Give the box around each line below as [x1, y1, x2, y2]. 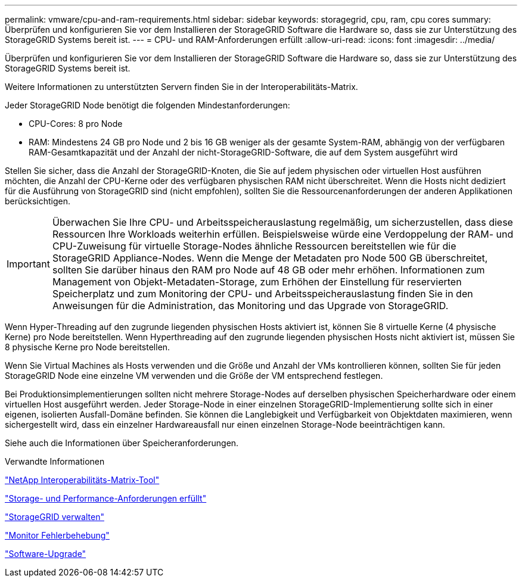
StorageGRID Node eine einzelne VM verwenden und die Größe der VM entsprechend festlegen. [5, 371, 383, 381]
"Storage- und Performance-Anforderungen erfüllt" [5, 493, 207, 503]
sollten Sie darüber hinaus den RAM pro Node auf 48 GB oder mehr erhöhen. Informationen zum [52, 264, 485, 276]
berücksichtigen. [5, 196, 71, 206]
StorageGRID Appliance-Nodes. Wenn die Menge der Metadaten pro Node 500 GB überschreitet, [52, 252, 488, 264]
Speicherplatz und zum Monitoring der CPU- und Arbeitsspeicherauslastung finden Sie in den [52, 288, 473, 300]
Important [7, 258, 50, 270]
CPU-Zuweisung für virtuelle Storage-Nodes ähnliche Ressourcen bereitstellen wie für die [52, 240, 456, 252]
